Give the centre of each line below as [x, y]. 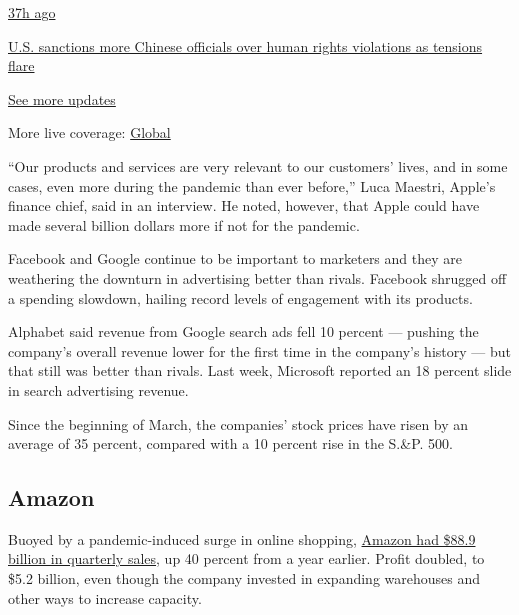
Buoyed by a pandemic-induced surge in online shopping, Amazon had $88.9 [242, 538]
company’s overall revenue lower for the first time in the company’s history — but [259, 350]
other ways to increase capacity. [105, 597]
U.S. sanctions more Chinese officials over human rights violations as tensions [245, 45]
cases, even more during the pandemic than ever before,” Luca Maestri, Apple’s [252, 185]
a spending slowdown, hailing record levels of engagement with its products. [240, 297]
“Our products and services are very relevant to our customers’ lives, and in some [258, 165]
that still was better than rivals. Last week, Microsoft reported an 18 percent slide [260, 370]
